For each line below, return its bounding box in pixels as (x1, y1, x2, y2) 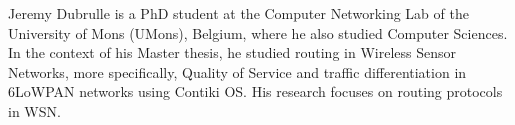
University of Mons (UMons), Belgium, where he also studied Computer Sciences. (8, 22, 508, 43)
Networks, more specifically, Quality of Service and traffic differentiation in (8, 61, 467, 82)
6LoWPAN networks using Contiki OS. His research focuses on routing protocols (8, 81, 503, 102)
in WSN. (8, 100, 61, 121)
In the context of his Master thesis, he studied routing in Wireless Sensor (8, 42, 456, 63)
